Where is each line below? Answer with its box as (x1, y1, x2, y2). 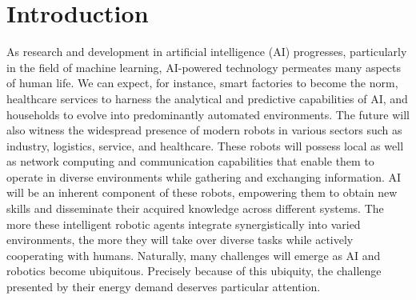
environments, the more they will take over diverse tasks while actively (6, 231, 354, 248)
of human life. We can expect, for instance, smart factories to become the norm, (6, 74, 398, 91)
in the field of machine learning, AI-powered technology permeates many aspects (6, 58, 402, 75)
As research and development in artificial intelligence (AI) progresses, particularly (6, 43, 407, 60)
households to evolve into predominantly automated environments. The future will (6, 106, 410, 122)
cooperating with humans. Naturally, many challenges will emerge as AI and (6, 246, 381, 263)
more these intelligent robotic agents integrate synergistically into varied (6, 215, 361, 232)
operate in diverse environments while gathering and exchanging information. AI (6, 168, 402, 185)
